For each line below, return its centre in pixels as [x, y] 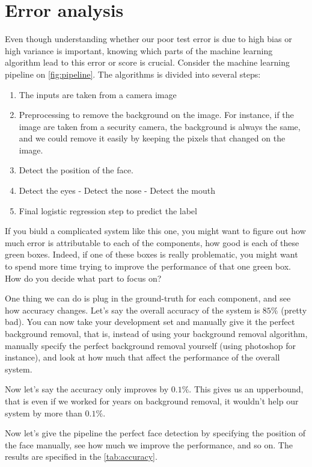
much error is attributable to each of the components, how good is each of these [152, 242]
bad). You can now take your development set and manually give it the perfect [150, 322]
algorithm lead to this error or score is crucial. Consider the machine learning [147, 62]
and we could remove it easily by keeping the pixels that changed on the [152, 138]
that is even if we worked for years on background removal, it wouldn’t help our [152, 401]
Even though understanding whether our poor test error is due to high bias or [148, 39]
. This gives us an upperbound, [246, 389]
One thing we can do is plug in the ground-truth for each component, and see [148, 298]
